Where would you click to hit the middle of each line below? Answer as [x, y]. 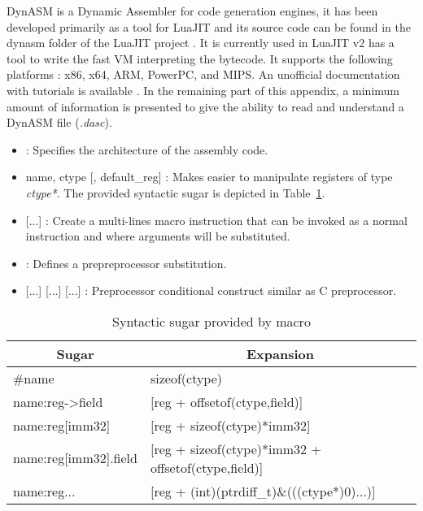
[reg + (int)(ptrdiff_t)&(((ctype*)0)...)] [263, 491]
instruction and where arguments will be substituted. [158, 236]
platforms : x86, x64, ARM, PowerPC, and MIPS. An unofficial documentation [203, 74]
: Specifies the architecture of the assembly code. [147, 149]
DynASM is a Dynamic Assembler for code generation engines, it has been [192, 11]
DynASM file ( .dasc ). [59, 122]
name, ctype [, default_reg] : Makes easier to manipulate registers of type [209, 177]
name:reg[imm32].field [75, 458]
